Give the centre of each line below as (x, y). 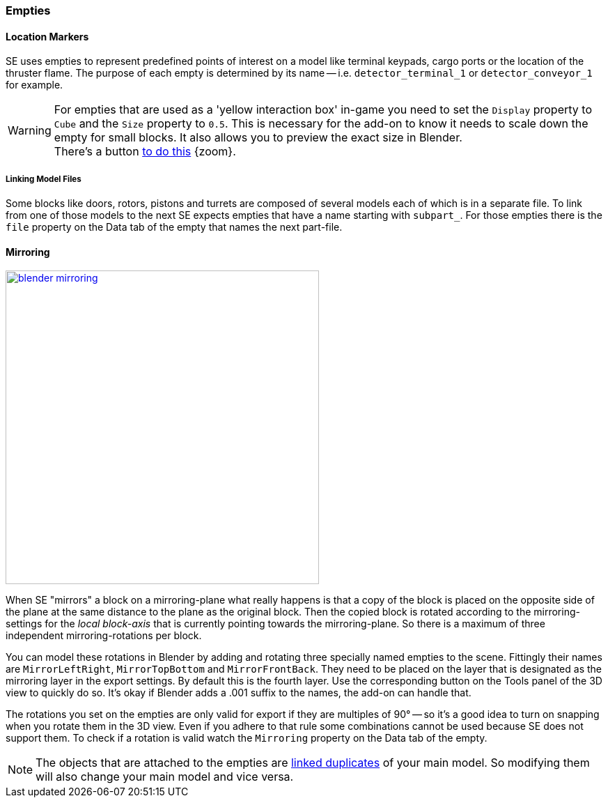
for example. (34, 85)
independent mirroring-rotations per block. (104, 636)
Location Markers (47, 36)
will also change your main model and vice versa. (165, 777)
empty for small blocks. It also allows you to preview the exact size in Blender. (258, 138)
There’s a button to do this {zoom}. (145, 152)
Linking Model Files (44, 179)
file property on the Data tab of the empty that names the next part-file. (174, 227)
